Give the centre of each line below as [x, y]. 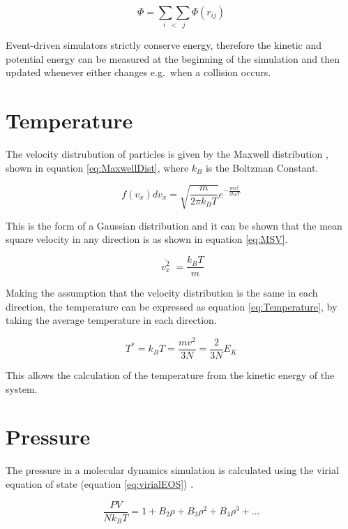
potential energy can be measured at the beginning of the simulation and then [173, 58]
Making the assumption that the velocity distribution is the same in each [162, 293]
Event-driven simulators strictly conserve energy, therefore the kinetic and [164, 45]
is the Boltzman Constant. [262, 167]
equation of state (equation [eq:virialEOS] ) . [100, 483]
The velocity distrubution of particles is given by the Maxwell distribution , [167, 154]
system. [22, 388]
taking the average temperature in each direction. [111, 320]
